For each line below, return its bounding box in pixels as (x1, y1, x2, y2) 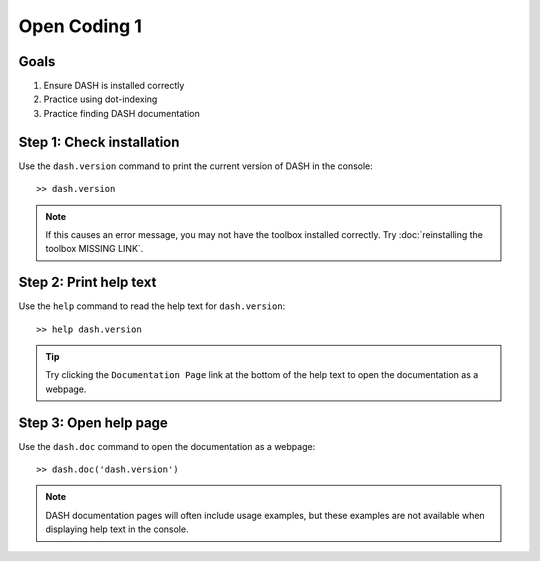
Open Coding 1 (18, 15, 142, 37)
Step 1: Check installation (18, 133, 180, 150)
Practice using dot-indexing (43, 93, 158, 105)
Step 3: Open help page (18, 414, 169, 431)
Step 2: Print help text (18, 274, 157, 291)
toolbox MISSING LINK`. (45, 243, 144, 255)
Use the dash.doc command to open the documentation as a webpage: (18, 440, 316, 452)
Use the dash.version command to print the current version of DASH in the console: (18, 160, 374, 172)
